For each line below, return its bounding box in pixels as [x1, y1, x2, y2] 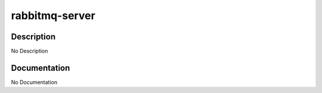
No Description [11, 48, 48, 55]
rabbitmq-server [11, 9, 95, 22]
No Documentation [11, 78, 58, 86]
